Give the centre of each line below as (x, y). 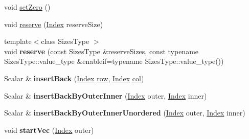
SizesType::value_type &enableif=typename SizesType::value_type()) (114, 61)
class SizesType (65, 41)
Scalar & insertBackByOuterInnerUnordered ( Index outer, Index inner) (125, 113)
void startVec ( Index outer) (49, 130)
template (18, 41)
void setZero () (27, 7)
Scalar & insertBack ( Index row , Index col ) (74, 78)
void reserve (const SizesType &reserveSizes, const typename (101, 51)
